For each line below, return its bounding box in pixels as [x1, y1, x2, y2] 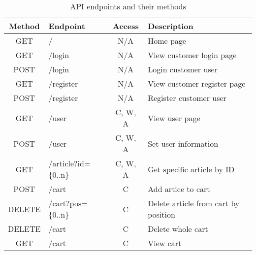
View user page [148, 112, 200, 124]
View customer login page [148, 49, 237, 61]
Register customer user [148, 92, 226, 103]
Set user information [148, 137, 219, 149]
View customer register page [148, 78, 246, 89]
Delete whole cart [148, 223, 208, 234]
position [148, 209, 175, 220]
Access [113, 20, 139, 32]
